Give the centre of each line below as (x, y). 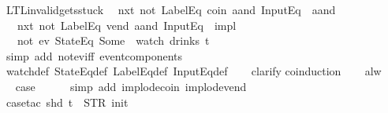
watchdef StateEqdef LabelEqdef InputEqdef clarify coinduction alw (194, 71)
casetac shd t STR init (67, 102)
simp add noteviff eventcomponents (94, 55)
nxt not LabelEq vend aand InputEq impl (127, 25)
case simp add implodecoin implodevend (131, 86)
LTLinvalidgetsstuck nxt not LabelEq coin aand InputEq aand (171, 9)
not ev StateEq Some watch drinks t (113, 40)
